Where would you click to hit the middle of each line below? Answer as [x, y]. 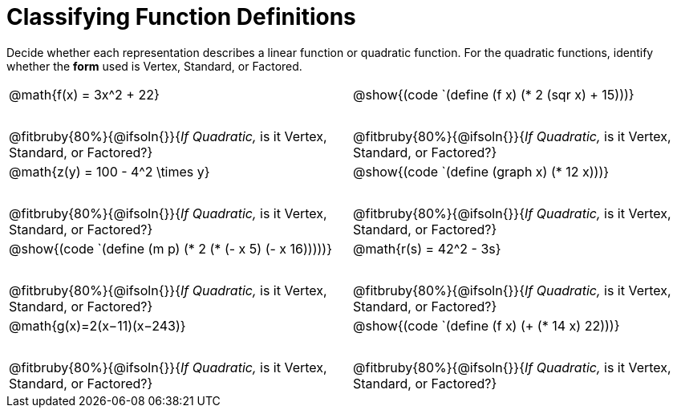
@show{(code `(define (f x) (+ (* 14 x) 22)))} [486, 325]
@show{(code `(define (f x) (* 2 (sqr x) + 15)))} [494, 94]
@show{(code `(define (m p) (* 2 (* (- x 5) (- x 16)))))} [170, 248]
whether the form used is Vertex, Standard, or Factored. [154, 66]
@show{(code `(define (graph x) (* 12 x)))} [481, 171]
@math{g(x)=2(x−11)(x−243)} [97, 325]
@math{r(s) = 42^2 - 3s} [427, 248]
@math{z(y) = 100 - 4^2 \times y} [109, 171]
